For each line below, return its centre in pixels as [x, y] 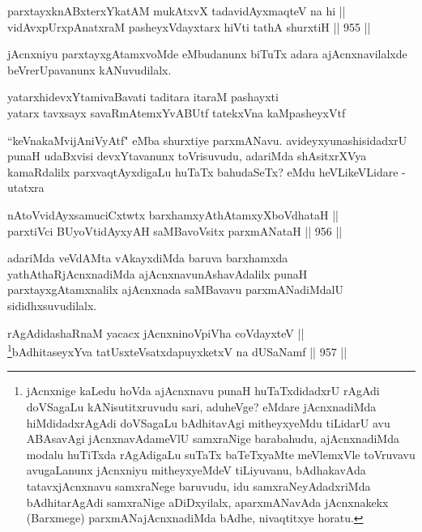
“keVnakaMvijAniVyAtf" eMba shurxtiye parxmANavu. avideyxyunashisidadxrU [207, 140]
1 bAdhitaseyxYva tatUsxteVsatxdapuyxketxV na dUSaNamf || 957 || [177, 350]
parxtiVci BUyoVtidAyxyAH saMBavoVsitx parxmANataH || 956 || [175, 230]
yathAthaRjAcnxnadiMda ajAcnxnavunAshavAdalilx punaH [158, 273]
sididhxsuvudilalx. [52, 305]
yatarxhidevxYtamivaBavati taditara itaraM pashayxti [143, 97]
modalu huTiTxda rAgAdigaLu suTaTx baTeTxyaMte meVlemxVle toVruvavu [221, 454]
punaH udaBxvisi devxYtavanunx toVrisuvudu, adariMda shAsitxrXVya [187, 156]
